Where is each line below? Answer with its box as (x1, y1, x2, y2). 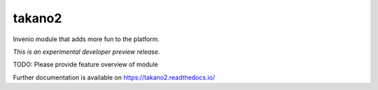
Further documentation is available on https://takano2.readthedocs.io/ (13, 73, 216, 82)
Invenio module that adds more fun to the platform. (13, 35, 160, 43)
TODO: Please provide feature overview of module (13, 60, 159, 69)
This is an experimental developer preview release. (13, 47, 160, 56)
